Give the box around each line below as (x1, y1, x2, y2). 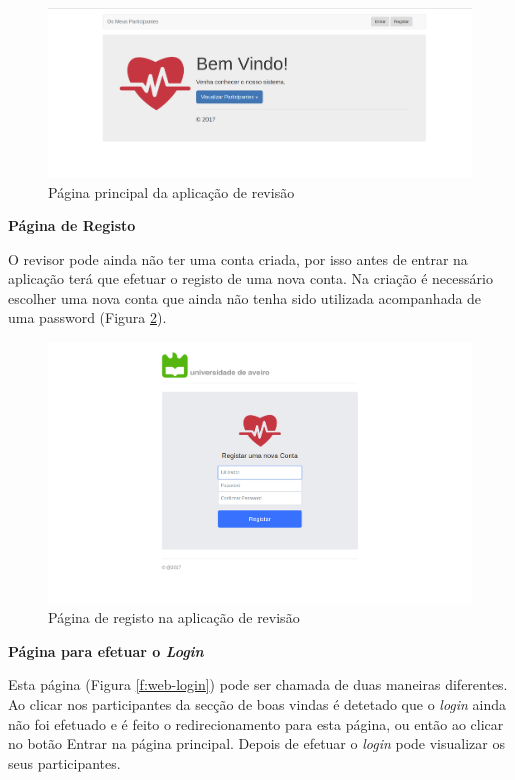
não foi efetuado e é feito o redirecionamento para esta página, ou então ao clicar (8, 713, 504, 734)
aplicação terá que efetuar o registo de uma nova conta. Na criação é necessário (8, 268, 493, 289)
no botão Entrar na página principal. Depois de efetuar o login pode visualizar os (8, 733, 505, 754)
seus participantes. (8, 752, 121, 773)
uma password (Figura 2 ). (8, 307, 167, 328)
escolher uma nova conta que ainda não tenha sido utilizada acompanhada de (8, 287, 482, 308)
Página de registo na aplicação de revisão (48, 607, 300, 628)
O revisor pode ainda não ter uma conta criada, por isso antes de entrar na (8, 248, 468, 269)
